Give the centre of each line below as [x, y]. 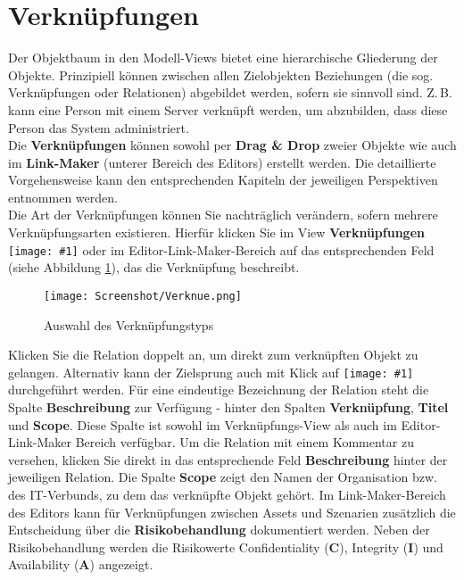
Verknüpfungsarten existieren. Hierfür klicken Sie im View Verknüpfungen [216, 232]
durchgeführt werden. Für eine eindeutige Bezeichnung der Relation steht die [219, 389]
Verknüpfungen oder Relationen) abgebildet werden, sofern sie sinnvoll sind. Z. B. [230, 92]
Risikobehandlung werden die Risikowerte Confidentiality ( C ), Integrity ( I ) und [226, 547]
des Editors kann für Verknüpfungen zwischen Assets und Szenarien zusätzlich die [232, 512]
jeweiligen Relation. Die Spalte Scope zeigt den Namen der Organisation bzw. [223, 477]
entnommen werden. [63, 197]
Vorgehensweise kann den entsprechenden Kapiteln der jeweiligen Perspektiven [223, 180]
